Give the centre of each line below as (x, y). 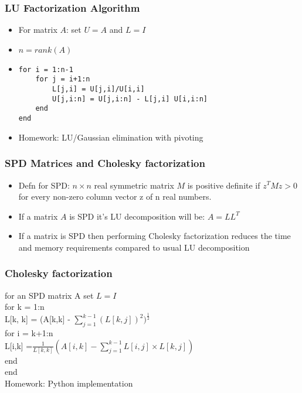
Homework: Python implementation (69, 383)
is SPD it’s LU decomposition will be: (137, 216)
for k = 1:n (25, 307)
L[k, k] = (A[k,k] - (38, 319)
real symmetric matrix (134, 185)
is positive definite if (224, 185)
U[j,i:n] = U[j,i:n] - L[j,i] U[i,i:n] (130, 99)
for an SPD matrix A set (49, 295)
